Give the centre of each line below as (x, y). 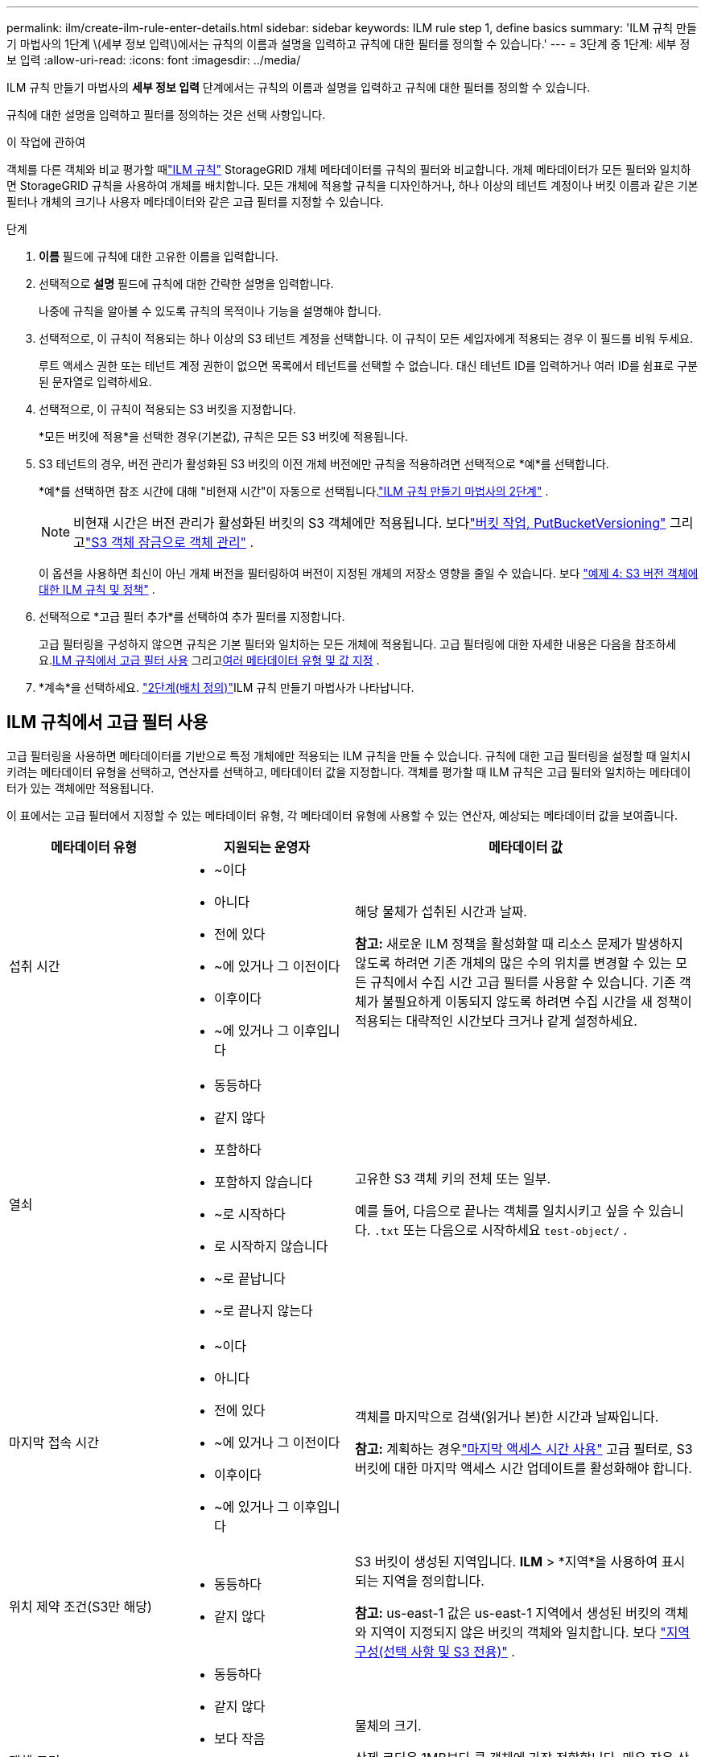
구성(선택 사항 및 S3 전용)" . (435, 1651)
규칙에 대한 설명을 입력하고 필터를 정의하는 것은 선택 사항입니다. (166, 115)
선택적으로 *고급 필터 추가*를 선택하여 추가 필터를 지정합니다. (192, 617)
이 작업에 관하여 (46, 142)
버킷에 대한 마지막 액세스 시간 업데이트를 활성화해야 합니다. (524, 1468)
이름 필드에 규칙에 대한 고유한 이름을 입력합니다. (159, 256)
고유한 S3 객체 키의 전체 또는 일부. (453, 1178)
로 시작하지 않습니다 (271, 1246)
